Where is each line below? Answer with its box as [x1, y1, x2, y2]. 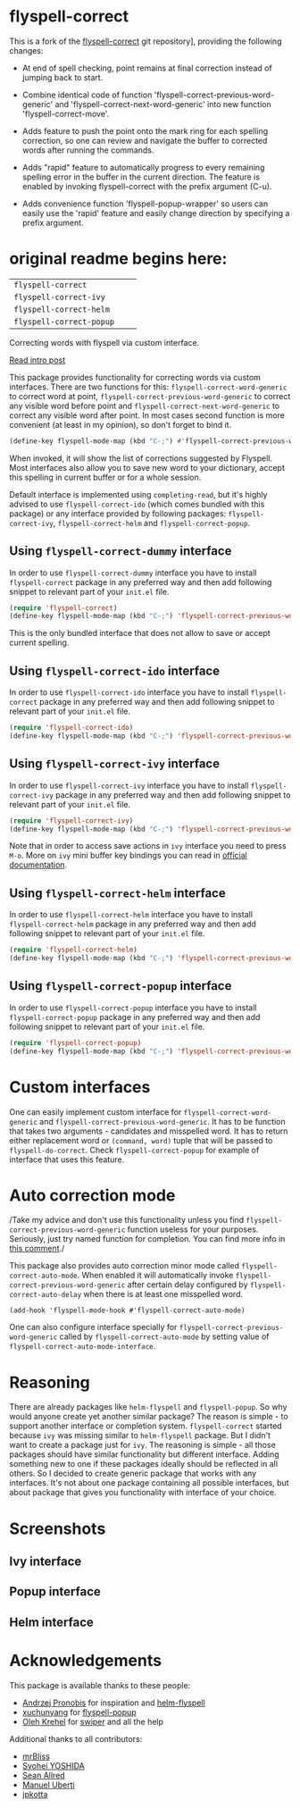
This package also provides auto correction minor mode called [9, 1260, 239, 1271]
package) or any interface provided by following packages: [9, 507, 227, 519]
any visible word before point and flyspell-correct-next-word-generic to [9, 400, 279, 411]
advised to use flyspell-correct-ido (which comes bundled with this [9, 498, 265, 509]
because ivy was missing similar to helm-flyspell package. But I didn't [9, 1430, 271, 1441]
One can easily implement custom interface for [9, 1106, 182, 1117]
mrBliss [21, 1751, 51, 1762]
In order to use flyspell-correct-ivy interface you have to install [9, 780, 249, 791]
